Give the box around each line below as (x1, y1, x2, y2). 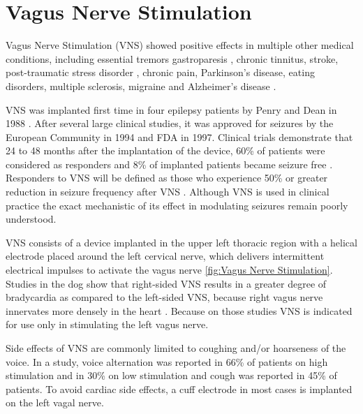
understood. (6, 212, 57, 226)
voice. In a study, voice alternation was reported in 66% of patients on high (6, 354, 328, 369)
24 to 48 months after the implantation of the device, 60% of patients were (6, 143, 325, 158)
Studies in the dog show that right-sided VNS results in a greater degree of (6, 276, 327, 290)
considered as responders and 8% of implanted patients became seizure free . (6, 156, 333, 171)
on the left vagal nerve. (6, 395, 104, 410)
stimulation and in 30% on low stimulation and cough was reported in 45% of (6, 368, 337, 383)
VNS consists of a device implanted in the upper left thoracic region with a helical (6, 235, 357, 249)
